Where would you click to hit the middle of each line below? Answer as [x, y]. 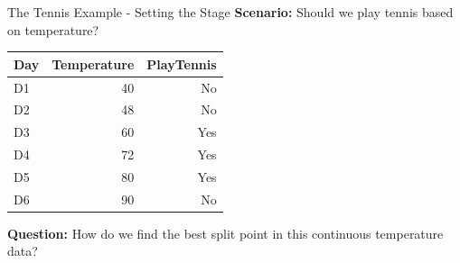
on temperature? [53, 29]
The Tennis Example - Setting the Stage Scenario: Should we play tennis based [230, 12]
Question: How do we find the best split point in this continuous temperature [225, 233]
